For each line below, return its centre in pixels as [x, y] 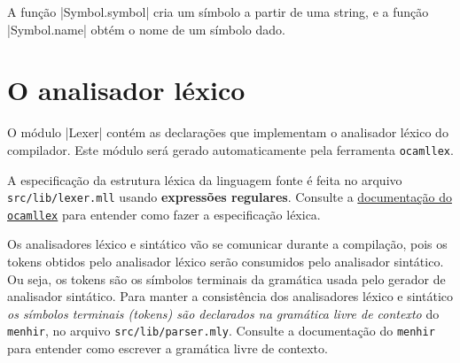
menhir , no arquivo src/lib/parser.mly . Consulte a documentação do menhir [221, 331]
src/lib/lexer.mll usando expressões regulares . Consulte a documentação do [230, 197]
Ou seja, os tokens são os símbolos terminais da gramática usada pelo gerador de [226, 278]
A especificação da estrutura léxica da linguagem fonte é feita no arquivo [205, 179]
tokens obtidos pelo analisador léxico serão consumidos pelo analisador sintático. [226, 262]
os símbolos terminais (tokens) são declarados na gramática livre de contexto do [223, 313]
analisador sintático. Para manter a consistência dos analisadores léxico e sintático [230, 296]
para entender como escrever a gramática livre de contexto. [168, 348]
